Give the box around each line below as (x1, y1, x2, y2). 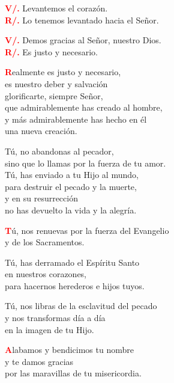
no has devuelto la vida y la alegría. (5, 203, 137, 216)
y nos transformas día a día (5, 311, 106, 324)
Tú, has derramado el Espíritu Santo (5, 256, 140, 268)
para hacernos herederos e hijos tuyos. (5, 279, 145, 292)
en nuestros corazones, (5, 268, 87, 280)
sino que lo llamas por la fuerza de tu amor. (5, 156, 166, 169)
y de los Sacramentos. (5, 236, 85, 248)
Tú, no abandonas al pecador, (5, 144, 114, 157)
